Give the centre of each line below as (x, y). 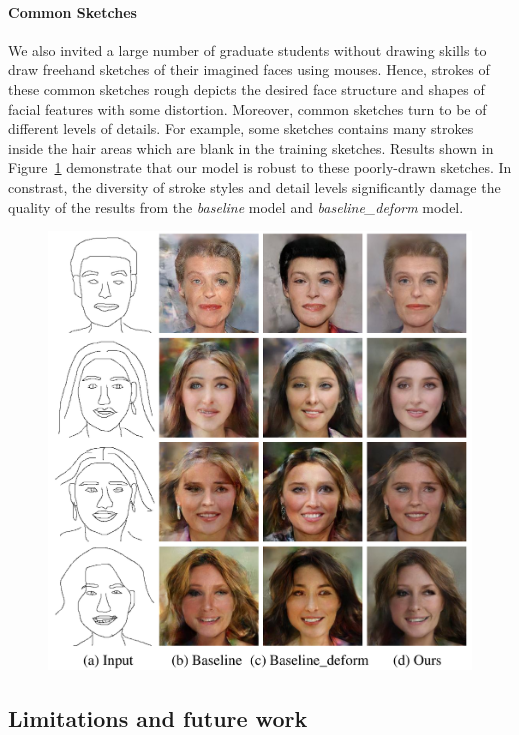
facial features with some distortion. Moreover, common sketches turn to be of (247, 108)
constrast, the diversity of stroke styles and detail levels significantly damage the (254, 186)
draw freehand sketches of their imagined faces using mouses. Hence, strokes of (249, 69)
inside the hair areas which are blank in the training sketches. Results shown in (251, 147)
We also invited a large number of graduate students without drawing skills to (247, 49)
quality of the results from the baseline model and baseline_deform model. (236, 206)
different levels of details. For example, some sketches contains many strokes (241, 128)
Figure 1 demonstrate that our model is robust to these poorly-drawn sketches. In (260, 167)
